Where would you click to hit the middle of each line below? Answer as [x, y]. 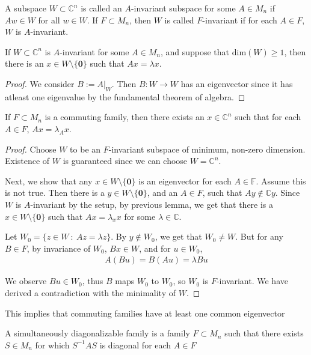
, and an [162, 193]
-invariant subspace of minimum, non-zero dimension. [207, 149]
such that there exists [264, 333]
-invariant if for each [240, 20]
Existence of [27, 161]
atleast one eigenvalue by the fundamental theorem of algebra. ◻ [125, 96]
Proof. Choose [31, 149]
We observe [26, 281]
